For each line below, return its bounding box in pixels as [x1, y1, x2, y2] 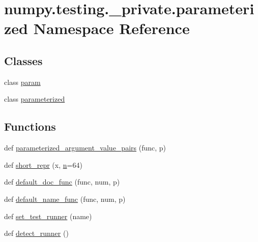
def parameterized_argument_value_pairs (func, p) [4, 142, 166, 153]
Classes [4, 52, 43, 68]
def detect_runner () [4, 228, 69, 238]
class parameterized [4, 94, 65, 104]
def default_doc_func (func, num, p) [4, 176, 120, 187]
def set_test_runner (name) [4, 210, 92, 221]
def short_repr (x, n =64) [4, 159, 82, 170]
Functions [4, 118, 56, 134]
